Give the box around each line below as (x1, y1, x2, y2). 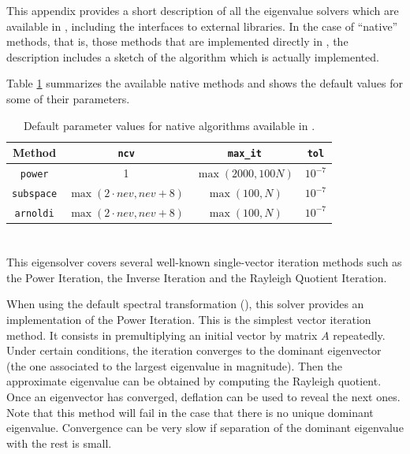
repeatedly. (333, 326, 386, 343)
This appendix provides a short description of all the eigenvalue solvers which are (6, 2, 399, 18)
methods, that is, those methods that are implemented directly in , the (6, 33, 348, 50)
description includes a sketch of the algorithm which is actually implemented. (6, 48, 379, 65)
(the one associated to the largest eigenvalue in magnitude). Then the (6, 357, 343, 374)
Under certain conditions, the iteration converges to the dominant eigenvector (6, 342, 382, 359)
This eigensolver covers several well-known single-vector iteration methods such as (6, 254, 402, 270)
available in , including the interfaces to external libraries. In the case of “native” (6, 17, 398, 34)
